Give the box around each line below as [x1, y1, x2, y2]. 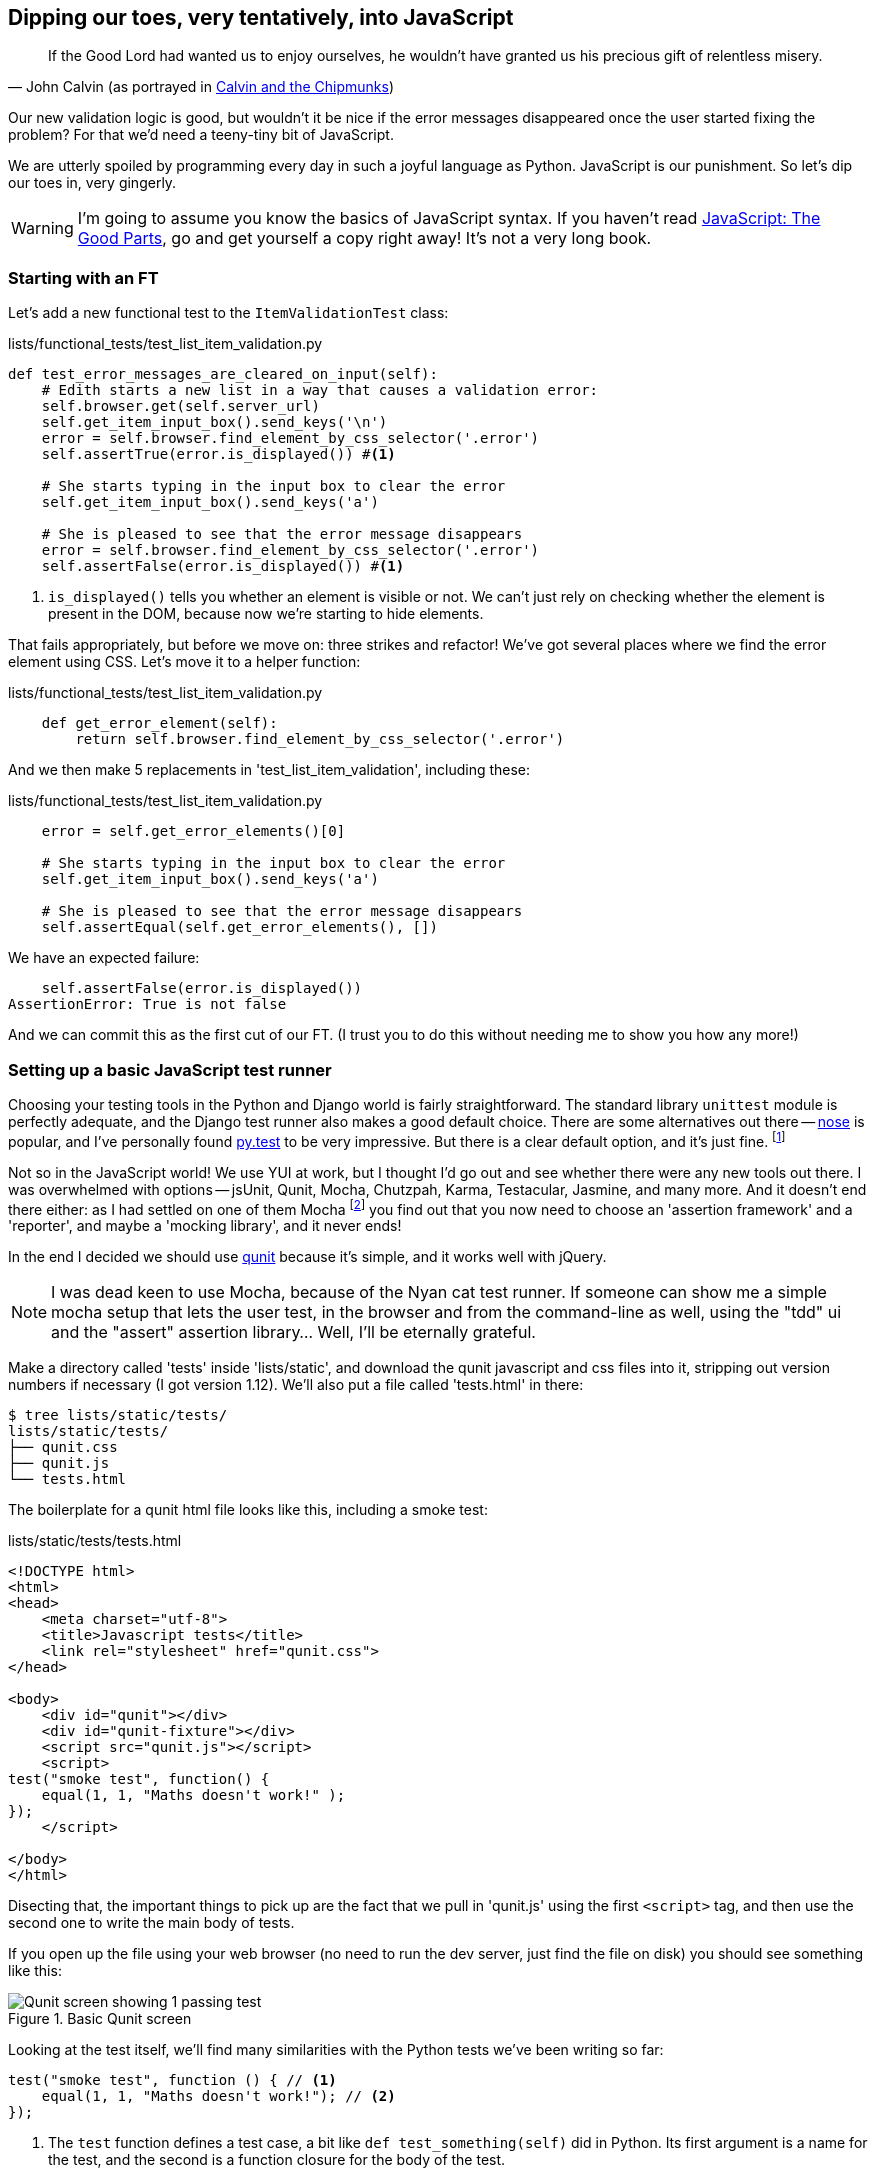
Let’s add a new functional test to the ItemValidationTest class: [8, 304, 449, 322]
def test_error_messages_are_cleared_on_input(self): [8, 366, 438, 383]
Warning [11, 218, 74, 239]
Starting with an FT [8, 267, 159, 288]
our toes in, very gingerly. [8, 174, 177, 192]
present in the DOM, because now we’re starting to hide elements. [48, 605, 484, 623]
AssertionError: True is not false [8, 996, 287, 1013]
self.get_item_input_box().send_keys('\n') [41, 414, 388, 431]
